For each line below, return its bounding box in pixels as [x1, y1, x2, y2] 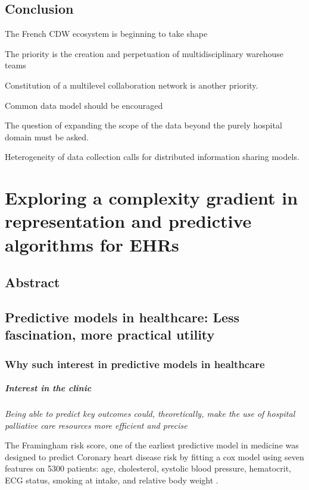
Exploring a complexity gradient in [5, 186, 298, 210]
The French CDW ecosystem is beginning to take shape [5, 27, 208, 40]
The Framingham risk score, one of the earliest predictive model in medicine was [5, 439, 299, 451]
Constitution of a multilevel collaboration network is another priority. [5, 78, 258, 91]
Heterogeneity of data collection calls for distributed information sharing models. [5, 150, 299, 163]
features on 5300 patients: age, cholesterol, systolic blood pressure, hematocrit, [5, 462, 291, 475]
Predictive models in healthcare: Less [5, 307, 240, 326]
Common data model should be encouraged [5, 99, 163, 111]
